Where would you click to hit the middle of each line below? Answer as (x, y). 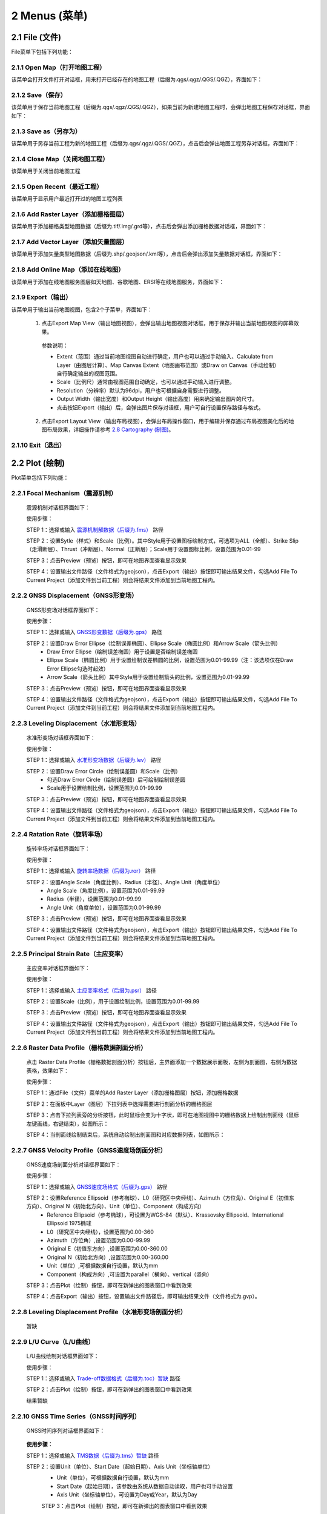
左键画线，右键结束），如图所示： (68, 1123)
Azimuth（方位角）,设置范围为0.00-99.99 (99, 1240)
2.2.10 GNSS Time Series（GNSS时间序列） (76, 1416)
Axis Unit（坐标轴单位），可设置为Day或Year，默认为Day (127, 1495)
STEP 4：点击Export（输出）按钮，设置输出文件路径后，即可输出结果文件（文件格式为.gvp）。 (143, 1297)
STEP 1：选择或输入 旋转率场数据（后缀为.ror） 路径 (91, 871)
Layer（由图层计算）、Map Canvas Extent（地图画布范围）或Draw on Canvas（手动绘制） (168, 365)
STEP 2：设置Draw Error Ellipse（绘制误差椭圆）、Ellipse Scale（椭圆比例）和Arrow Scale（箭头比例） (154, 643)
